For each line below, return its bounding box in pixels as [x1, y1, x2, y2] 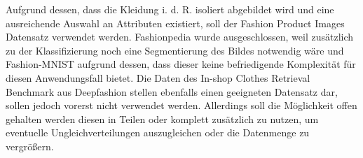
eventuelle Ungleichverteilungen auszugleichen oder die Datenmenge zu [6, 125, 310, 140]
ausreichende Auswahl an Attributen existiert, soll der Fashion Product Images [6, 15, 345, 30]
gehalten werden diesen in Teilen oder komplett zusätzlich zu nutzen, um [6, 111, 319, 126]
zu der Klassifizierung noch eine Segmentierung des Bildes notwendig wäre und [6, 43, 344, 57]
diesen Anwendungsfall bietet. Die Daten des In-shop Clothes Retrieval [6, 70, 310, 85]
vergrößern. [6, 138, 54, 153]
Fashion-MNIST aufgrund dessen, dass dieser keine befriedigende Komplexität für [6, 57, 356, 71]
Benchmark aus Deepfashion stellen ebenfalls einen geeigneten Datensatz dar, [6, 84, 338, 99]
